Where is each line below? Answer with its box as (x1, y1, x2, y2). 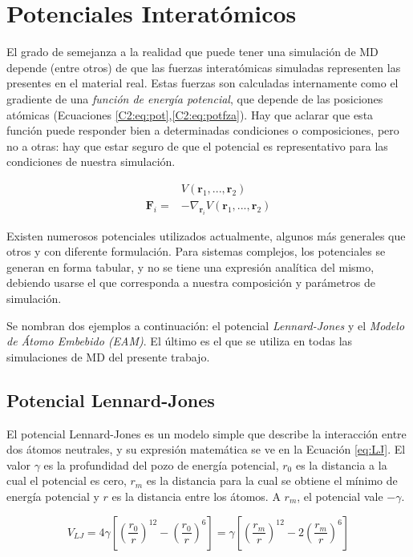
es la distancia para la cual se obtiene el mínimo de (146, 472, 398, 489)
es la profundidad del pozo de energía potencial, (43, 456, 279, 473)
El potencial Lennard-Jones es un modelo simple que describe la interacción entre (6, 425, 407, 442)
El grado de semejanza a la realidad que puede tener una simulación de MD (6, 43, 379, 60)
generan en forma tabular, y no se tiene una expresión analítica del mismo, (6, 258, 375, 275)
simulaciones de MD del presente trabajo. (6, 348, 210, 365)
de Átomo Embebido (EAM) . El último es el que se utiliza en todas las (6, 333, 353, 349)
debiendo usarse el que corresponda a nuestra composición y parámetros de (6, 274, 375, 291)
